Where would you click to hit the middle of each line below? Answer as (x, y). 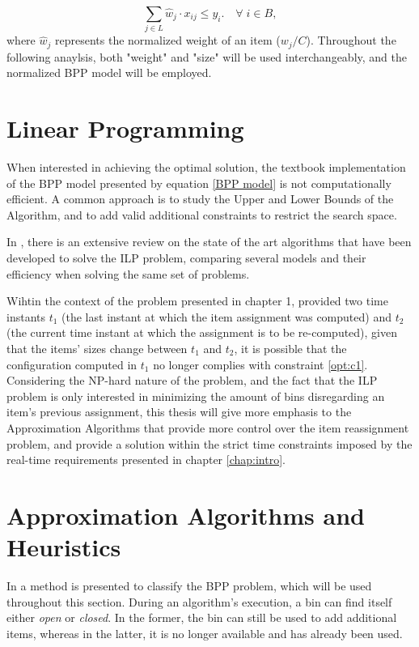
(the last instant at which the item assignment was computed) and (226, 316)
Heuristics (64, 547)
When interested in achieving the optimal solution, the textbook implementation (206, 167)
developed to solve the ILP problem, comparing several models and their (186, 258)
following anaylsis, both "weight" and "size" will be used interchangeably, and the (207, 56)
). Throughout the (351, 40)
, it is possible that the (290, 349)
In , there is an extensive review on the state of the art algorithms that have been (209, 242)
